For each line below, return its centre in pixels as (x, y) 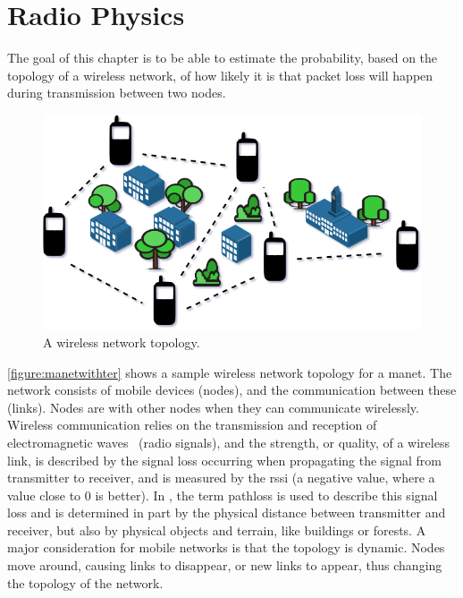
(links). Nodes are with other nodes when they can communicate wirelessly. (213, 407)
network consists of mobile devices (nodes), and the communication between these (232, 390)
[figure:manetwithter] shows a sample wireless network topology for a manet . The (230, 372)
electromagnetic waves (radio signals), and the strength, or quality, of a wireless (228, 442)
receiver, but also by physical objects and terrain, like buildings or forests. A (217, 530)
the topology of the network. (85, 582)
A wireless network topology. (122, 342)
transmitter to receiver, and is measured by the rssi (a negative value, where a (221, 478)
